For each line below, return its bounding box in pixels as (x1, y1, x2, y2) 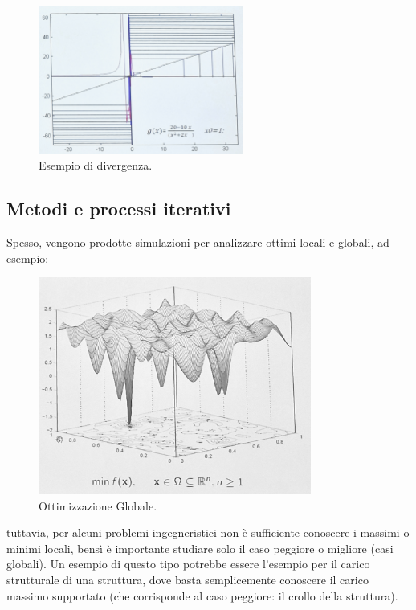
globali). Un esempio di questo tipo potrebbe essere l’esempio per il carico (6, 555, 370, 572)
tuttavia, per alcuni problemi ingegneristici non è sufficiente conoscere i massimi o (6, 524, 410, 541)
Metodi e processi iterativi (6, 196, 231, 221)
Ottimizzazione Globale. (39, 497, 157, 514)
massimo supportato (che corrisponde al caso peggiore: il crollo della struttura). (6, 587, 398, 604)
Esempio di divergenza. (39, 157, 153, 174)
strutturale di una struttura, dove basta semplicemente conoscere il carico (6, 571, 369, 588)
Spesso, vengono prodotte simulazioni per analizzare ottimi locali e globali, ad (6, 233, 389, 250)
